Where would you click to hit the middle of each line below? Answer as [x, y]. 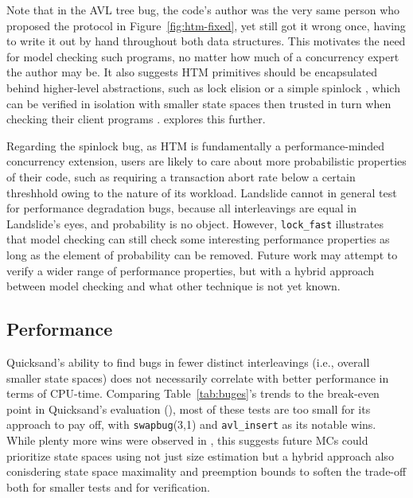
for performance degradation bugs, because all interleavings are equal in [181, 208]
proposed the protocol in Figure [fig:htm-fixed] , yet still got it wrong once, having [206, 25]
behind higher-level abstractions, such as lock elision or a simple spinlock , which [203, 87]
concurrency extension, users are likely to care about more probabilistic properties [206, 161]
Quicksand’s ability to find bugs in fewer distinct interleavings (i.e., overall [188, 362]
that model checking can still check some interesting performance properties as [198, 239]
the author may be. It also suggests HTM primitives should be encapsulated [192, 72]
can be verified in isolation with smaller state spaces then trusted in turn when [199, 103]
